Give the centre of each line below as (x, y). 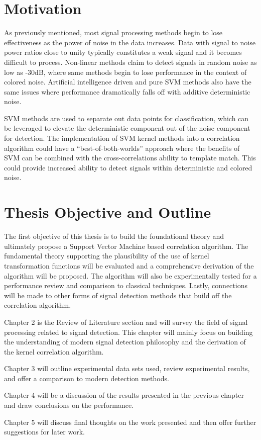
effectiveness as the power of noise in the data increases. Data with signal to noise (130, 42)
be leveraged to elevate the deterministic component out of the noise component (127, 128)
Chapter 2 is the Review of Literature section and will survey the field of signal (126, 322)
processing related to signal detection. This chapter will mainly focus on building (128, 332)
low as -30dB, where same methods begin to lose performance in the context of (125, 72)
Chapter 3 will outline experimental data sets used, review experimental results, (127, 368)
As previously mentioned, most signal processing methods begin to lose (113, 32)
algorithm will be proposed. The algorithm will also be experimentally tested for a (130, 275)
